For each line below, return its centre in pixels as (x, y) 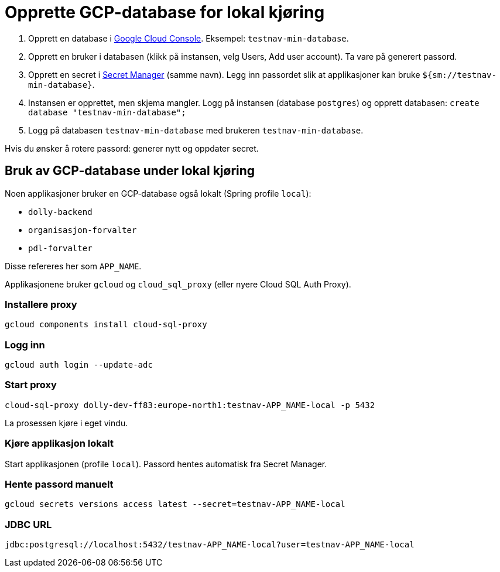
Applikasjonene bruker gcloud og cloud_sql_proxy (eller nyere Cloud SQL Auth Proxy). (178, 284)
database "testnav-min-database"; (107, 112)
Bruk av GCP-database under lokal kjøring (130, 171)
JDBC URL (28, 524)
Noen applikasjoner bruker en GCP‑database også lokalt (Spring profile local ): (158, 193)
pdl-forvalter (60, 248)
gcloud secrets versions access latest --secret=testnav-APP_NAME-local (175, 504)
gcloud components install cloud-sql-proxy (106, 325)
